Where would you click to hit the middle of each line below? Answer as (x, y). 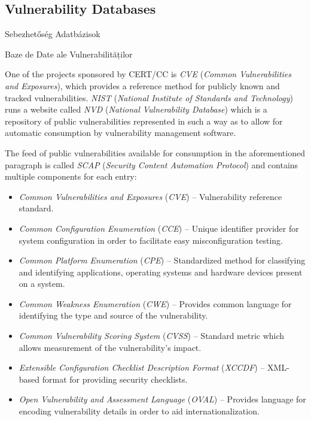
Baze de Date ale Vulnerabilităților (69, 54)
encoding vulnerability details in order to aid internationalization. (139, 411)
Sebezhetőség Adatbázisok (53, 34)
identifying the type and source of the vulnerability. (113, 315)
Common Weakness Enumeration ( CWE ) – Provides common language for (155, 303)
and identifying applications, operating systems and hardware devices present (161, 272)
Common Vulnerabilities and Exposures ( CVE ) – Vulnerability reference (150, 196)
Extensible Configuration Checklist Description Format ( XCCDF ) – (142, 367)
